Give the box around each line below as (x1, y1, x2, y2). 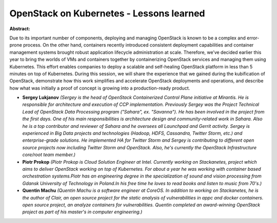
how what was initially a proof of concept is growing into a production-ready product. (9, 85, 190, 91)
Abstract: (9, 26, 30, 32)
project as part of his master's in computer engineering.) (22, 209, 143, 215)
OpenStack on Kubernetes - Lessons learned (9, 8, 205, 19)
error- (247, 35, 260, 41)
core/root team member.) (22, 151, 75, 158)
